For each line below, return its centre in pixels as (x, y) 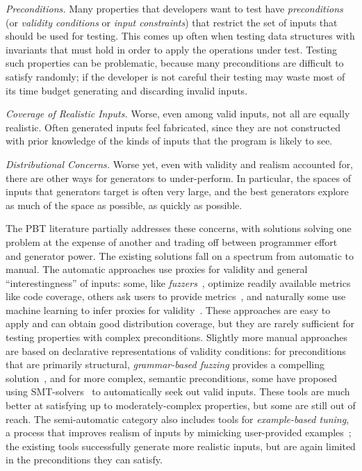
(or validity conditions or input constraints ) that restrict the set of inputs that (172, 22)
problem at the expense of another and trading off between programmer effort (172, 241)
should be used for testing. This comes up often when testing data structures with (180, 36)
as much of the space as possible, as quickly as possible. (124, 205)
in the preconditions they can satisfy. (84, 460)
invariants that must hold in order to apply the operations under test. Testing (172, 49)
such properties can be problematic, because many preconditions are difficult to (175, 63)
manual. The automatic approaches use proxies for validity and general (157, 269)
